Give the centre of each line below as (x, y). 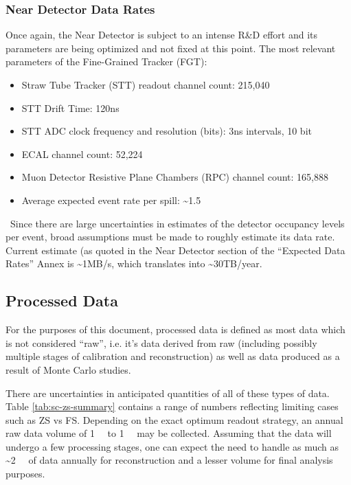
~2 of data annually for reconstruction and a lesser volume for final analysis (169, 460)
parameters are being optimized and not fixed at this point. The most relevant (171, 48)
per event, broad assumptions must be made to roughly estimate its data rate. (170, 237)
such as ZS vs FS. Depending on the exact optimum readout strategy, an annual (174, 419)
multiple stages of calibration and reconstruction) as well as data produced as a (173, 356)
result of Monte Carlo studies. (68, 369)
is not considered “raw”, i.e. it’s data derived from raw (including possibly (161, 342)
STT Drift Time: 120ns (70, 108)
